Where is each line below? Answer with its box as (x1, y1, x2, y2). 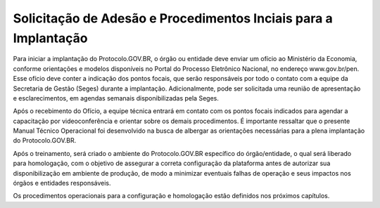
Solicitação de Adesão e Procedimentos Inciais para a (13, 11, 334, 26)
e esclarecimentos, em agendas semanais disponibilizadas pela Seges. (13, 93, 220, 102)
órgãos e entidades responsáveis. (13, 179, 112, 188)
